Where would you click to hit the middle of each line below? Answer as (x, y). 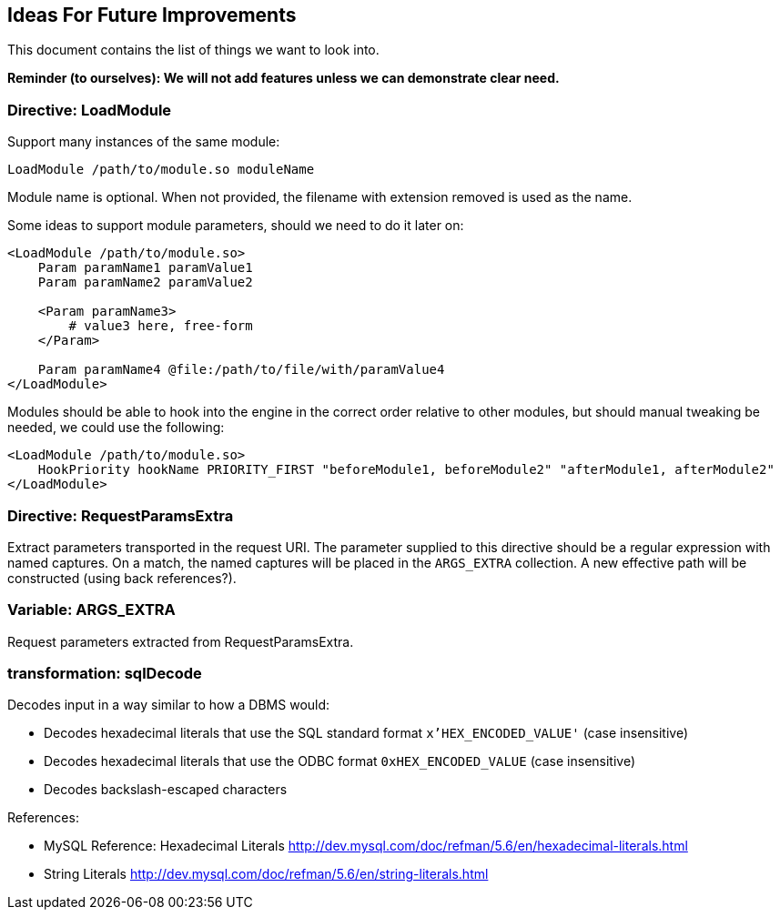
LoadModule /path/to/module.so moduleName (161, 170)
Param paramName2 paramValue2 (145, 282)
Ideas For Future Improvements (152, 15)
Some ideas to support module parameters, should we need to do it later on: (236, 226)
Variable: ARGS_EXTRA (91, 610)
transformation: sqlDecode (105, 674)
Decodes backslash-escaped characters (166, 790)
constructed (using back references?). (122, 578)
